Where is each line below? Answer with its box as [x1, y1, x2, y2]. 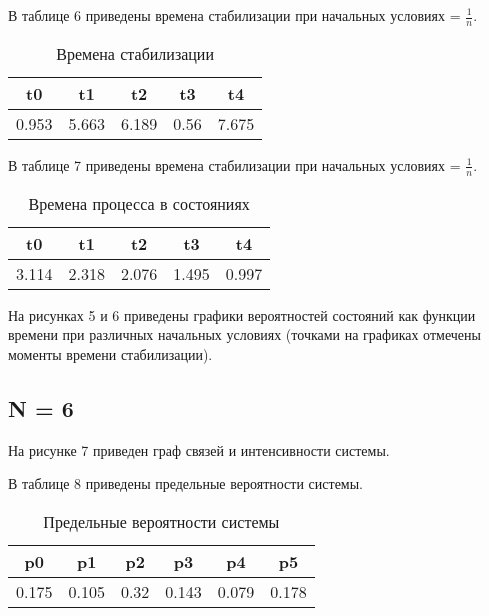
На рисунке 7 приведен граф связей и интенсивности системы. [8, 439, 390, 460]
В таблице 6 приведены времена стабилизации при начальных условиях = [8, 5, 461, 25]
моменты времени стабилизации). [8, 343, 213, 364]
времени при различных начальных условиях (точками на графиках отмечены [8, 324, 481, 345]
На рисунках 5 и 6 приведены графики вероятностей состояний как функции [8, 304, 476, 325]
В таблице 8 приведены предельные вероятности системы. [8, 473, 363, 494]
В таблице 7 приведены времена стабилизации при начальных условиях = [8, 154, 461, 175]
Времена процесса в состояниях [28, 191, 250, 215]
